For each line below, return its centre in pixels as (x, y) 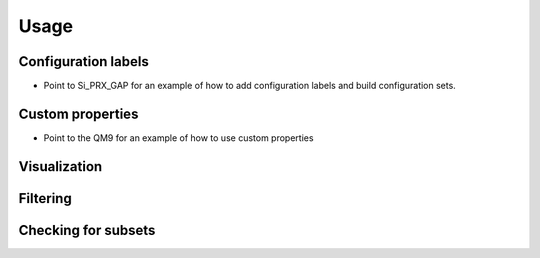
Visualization (60, 166)
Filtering (45, 198)
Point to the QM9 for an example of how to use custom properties (178, 137)
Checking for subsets (87, 230)
